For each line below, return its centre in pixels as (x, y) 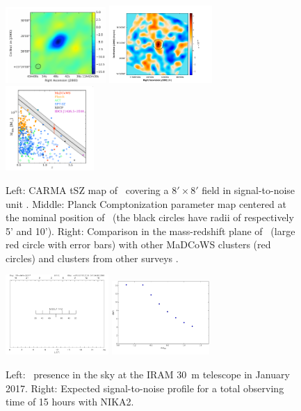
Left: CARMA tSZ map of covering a (87, 190)
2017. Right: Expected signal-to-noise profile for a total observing (145, 388)
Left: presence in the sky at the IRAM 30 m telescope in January (148, 374)
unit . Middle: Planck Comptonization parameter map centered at (146, 203)
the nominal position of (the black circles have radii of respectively (150, 217)
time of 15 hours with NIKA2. (70, 402)
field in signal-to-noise (249, 190)
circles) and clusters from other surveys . (92, 258)
